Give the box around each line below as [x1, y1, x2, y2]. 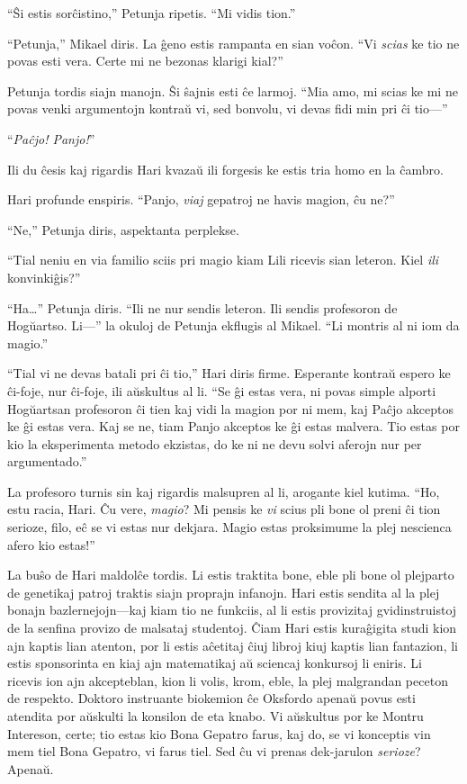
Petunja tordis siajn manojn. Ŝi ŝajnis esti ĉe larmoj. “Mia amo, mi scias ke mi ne [7, 81, 458, 100]
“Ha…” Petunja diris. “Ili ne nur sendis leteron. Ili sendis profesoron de [7, 298, 398, 317]
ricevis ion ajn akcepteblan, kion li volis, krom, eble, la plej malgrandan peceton [7, 671, 448, 689]
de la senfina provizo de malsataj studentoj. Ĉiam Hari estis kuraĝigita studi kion [7, 618, 457, 637]
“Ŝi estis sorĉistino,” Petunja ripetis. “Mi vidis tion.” [7, 4, 296, 22]
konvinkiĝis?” [7, 267, 81, 286]
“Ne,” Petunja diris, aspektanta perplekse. [7, 220, 239, 239]
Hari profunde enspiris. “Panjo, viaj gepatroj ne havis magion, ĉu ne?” [7, 190, 395, 209]
